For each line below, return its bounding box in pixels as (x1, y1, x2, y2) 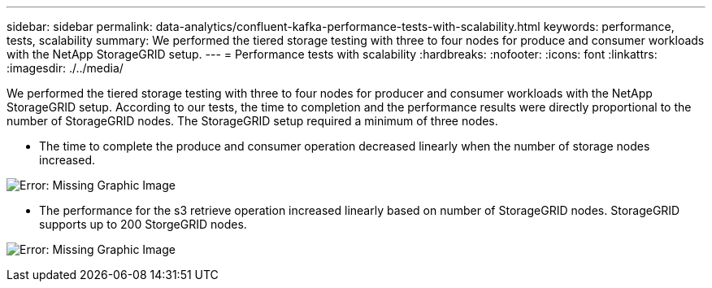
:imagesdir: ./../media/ (7, 61, 124, 75)
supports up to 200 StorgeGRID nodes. (39, 217, 247, 231)
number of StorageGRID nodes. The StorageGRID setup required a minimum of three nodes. (7, 114, 498, 128)
